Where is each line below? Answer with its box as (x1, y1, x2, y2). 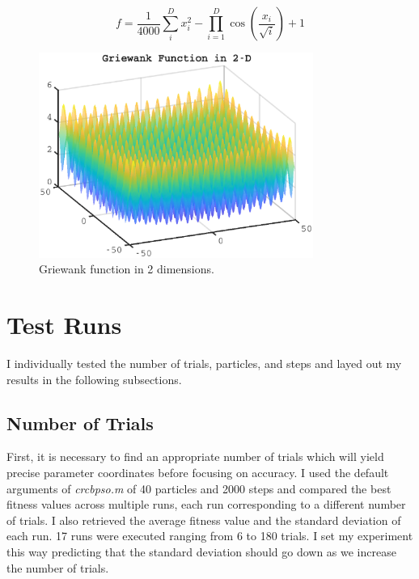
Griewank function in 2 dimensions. (39, 260, 214, 277)
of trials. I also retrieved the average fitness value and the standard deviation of (6, 511, 401, 528)
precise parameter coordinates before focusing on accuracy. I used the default (6, 464, 389, 481)
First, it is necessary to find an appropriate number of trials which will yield (6, 448, 384, 465)
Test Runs (6, 308, 122, 341)
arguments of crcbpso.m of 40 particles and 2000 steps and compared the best (6, 480, 391, 497)
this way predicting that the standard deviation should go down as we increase (6, 543, 396, 560)
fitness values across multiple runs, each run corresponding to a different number (6, 496, 406, 513)
